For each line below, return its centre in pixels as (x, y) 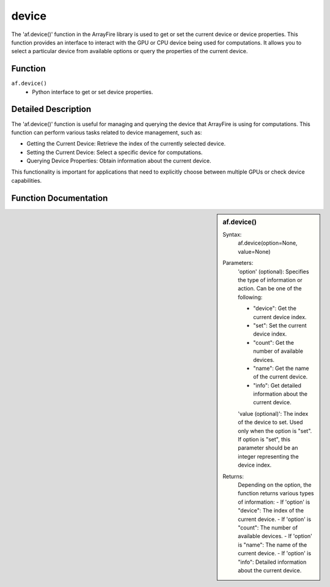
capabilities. (27, 180)
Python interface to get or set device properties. (93, 92)
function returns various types (276, 493)
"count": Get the (274, 342)
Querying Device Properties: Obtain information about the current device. (119, 161)
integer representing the (268, 456)
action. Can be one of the (270, 289)
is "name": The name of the (273, 545)
